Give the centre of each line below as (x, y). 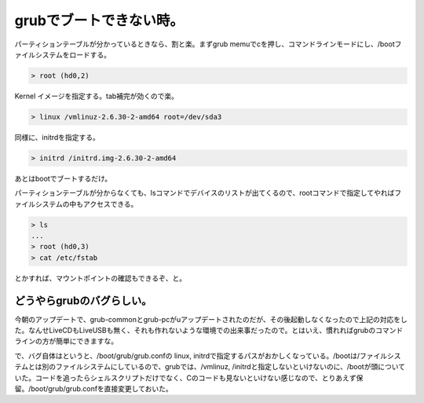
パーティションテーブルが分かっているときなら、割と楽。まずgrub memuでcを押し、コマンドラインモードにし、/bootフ (208, 44)
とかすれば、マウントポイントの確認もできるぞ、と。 (101, 278)
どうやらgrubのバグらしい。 (83, 300)
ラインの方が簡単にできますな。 (66, 341)
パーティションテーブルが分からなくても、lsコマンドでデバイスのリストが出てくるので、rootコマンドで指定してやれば (205, 193)
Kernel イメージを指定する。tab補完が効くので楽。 (97, 96)
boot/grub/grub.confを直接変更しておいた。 (102, 389)
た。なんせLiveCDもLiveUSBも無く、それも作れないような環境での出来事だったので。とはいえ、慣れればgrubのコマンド (209, 331)
